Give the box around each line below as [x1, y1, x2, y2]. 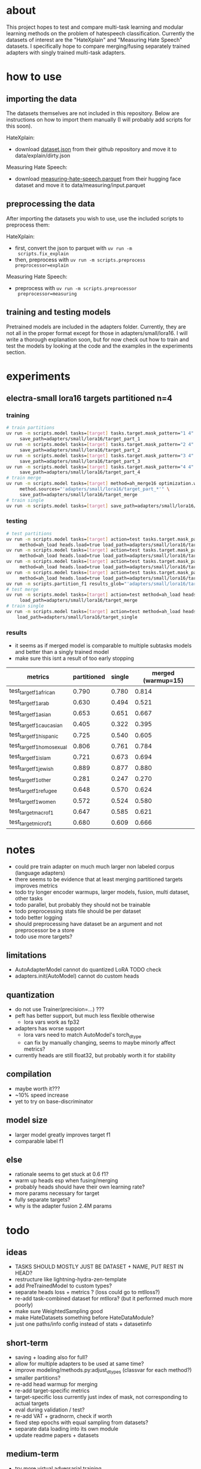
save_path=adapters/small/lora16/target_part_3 [19, 458, 141, 464]
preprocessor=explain [14, 262, 69, 269]
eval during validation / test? [14, 1406, 85, 1413]
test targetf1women [9, 796, 56, 806]
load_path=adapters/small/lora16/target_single [17, 614, 138, 620]
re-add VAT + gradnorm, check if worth [14, 1413, 112, 1419]
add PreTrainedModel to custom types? [14, 1282, 112, 1289]
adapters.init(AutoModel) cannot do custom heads [14, 972, 139, 980]
